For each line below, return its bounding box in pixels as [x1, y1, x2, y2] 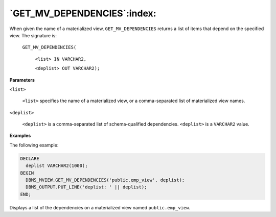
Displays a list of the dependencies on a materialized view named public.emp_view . [9, 204, 191, 210]
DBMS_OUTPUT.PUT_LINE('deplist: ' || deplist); [26, 184, 147, 190]
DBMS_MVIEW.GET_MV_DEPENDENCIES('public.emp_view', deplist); [26, 177, 185, 183]
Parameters [9, 77, 35, 83]
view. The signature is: [9, 32, 57, 38]
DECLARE [20, 156, 39, 161]
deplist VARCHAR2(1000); [26, 163, 88, 168]
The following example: [9, 142, 59, 148]
